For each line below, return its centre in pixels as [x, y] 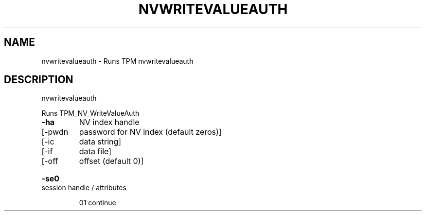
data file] [95, 152]
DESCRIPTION [39, 80]
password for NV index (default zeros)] [150, 132]
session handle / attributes [84, 188]
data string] [100, 142]
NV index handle [109, 122]
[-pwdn [55, 132]
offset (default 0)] [111, 161]
